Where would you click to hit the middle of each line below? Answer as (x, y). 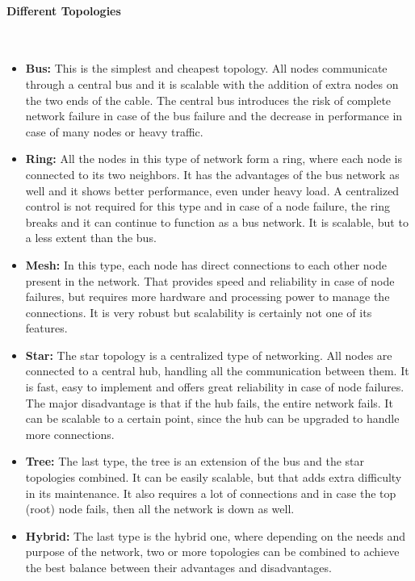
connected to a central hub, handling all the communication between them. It (217, 371)
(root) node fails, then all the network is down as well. (160, 509)
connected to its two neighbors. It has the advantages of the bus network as (212, 174)
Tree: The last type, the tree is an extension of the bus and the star (195, 461)
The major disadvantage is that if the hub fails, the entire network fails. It (209, 402)
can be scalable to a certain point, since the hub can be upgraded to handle (212, 418)
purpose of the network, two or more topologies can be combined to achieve (212, 552)
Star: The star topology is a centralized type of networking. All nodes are (209, 355)
